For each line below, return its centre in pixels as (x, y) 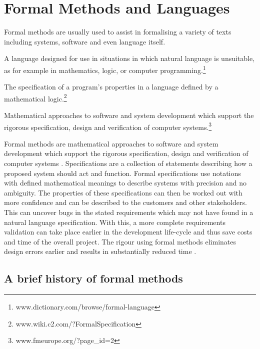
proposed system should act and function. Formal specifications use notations (122, 173)
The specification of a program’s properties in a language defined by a (111, 87)
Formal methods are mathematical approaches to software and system (111, 143)
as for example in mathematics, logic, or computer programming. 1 (105, 69)
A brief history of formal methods (93, 278)
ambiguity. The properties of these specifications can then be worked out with (123, 192)
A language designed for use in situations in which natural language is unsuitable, (129, 58)
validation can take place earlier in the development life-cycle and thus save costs (128, 232)
